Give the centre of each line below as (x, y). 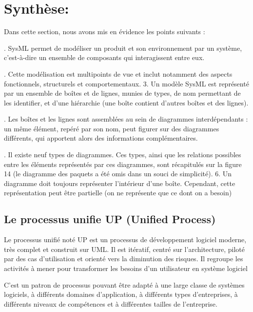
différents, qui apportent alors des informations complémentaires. (101, 138)
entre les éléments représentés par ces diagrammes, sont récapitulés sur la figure (123, 164)
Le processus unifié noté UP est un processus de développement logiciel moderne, (125, 239)
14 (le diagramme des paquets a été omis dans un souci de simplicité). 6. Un (118, 174)
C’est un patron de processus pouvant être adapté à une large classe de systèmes (124, 284)
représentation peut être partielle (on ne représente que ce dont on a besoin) (118, 193)
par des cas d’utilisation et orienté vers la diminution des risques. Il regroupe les (124, 259)
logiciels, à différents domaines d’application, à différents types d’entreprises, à (121, 294)
